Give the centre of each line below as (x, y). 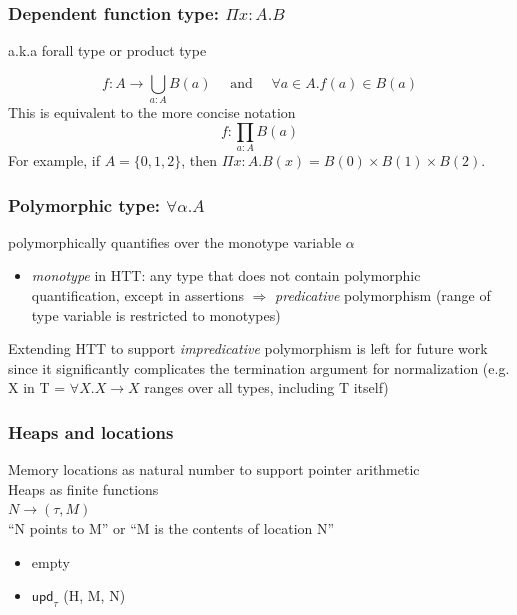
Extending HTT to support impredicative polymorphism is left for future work (248, 348)
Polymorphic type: (84, 204)
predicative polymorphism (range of (383, 295)
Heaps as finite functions (83, 488)
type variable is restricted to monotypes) (156, 314)
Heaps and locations (91, 431)
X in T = (37, 387)
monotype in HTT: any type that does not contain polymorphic (226, 275)
